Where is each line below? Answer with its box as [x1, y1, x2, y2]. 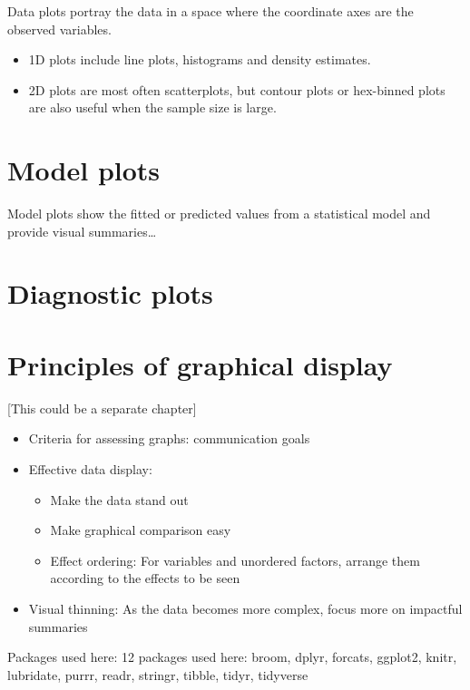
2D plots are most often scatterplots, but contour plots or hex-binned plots [28, 80, 446, 99]
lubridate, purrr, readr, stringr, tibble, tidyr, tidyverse [7, 665, 308, 684]
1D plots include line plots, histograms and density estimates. [28, 50, 371, 69]
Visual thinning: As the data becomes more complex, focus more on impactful [28, 598, 463, 617]
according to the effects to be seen [50, 569, 240, 588]
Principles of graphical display [7, 345, 393, 383]
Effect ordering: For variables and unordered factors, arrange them [50, 550, 420, 569]
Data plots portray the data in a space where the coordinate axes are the [7, 2, 414, 20]
